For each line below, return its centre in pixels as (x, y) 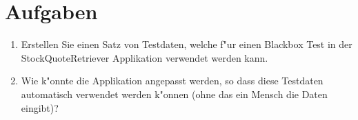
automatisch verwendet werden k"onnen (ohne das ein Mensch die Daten (174, 94)
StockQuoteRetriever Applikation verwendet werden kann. (145, 57)
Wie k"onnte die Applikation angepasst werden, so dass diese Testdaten (172, 81)
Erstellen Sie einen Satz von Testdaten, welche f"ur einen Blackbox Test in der (187, 44)
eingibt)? (40, 107)
